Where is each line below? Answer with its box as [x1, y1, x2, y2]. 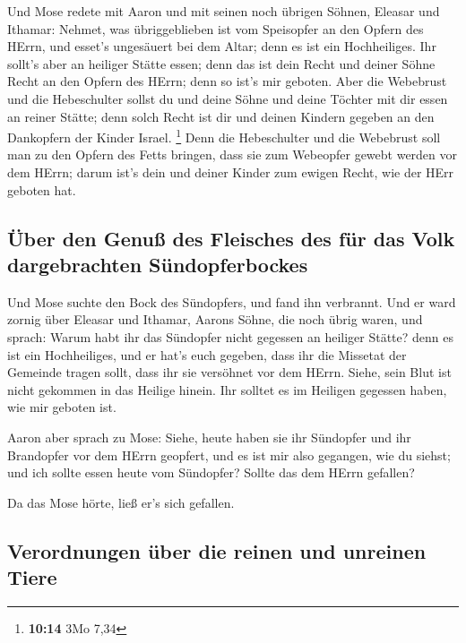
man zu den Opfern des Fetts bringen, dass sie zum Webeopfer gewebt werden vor [7, 145, 458, 164]
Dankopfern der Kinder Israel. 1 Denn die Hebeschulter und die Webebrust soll [7, 125, 441, 146]
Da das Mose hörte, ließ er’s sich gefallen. [7, 493, 235, 511]
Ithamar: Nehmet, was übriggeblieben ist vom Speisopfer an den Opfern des [7, 19, 424, 38]
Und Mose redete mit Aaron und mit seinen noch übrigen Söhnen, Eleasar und [7, 2, 440, 20]
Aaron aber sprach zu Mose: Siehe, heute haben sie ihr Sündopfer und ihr [7, 427, 411, 446]
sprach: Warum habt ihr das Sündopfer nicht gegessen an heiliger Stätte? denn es [7, 327, 453, 346]
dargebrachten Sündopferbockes [7, 250, 308, 278]
